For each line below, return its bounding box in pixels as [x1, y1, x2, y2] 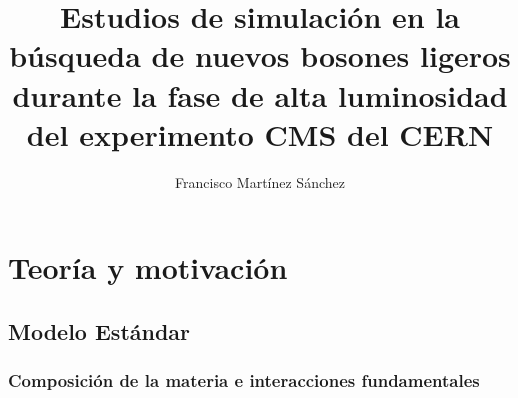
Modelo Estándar [8, 315, 191, 346]
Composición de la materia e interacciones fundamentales [8, 368, 480, 393]
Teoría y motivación [8, 247, 288, 288]
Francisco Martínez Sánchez [175, 171, 345, 192]
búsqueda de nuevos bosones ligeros [9, 35, 511, 76]
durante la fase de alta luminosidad [12, 74, 508, 115]
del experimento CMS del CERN [26, 113, 494, 154]
